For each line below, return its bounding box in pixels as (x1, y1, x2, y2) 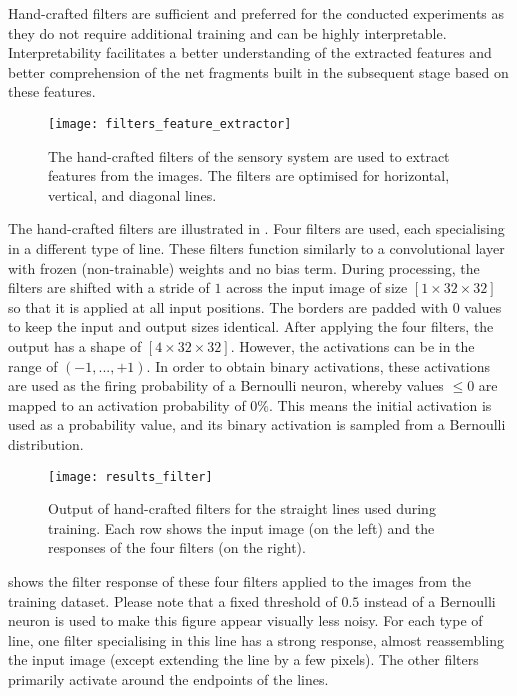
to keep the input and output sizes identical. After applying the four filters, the (8, 316, 494, 337)
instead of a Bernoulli (363, 590, 496, 611)
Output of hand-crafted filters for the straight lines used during (48, 498, 436, 519)
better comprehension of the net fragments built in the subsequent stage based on (8, 61, 509, 82)
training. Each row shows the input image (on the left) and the (48, 517, 435, 538)
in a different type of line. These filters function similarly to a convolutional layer (8, 238, 505, 258)
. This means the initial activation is (269, 394, 492, 415)
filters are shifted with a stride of (8, 277, 210, 298)
